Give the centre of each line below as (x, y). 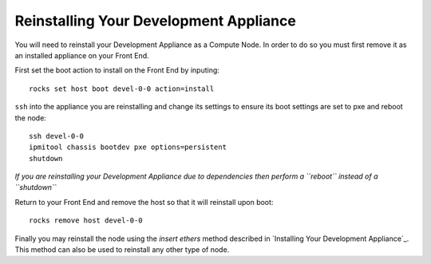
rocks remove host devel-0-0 (86, 221)
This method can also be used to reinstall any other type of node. (122, 250)
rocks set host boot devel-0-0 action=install (122, 89)
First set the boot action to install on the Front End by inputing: (117, 70)
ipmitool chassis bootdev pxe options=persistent (128, 147)
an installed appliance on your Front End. (82, 55)
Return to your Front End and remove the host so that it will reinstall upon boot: (144, 202)
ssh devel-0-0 (56, 136)
